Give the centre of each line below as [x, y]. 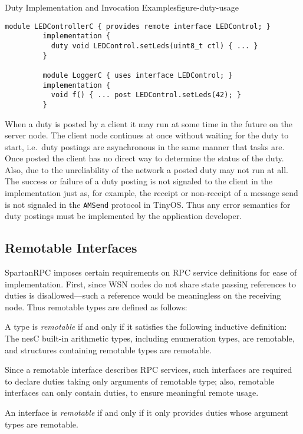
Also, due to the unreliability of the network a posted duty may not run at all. [146, 169]
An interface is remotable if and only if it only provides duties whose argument [147, 413]
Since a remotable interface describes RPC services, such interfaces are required [149, 370]
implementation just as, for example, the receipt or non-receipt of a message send [151, 193]
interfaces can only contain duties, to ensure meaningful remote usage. [132, 392]
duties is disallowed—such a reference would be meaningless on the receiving [143, 295]
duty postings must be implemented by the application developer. [123, 216]
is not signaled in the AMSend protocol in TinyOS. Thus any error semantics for [148, 204]
